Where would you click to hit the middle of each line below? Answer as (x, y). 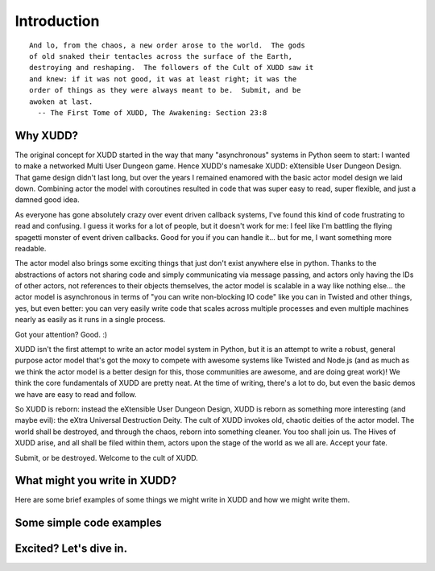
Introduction (57, 21)
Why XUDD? (47, 136)
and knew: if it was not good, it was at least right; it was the (163, 79)
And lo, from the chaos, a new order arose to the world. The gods (167, 45)
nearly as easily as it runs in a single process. (90, 320)
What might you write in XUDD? (96, 480)
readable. (31, 248)
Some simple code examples (89, 523)
